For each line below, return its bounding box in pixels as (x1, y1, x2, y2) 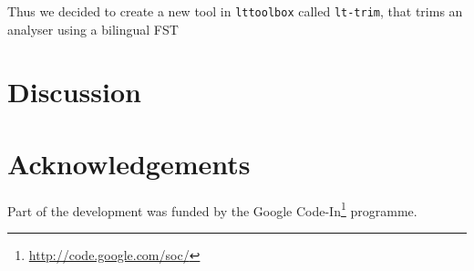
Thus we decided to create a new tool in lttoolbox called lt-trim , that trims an (7, 2, 463, 20)
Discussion (7, 73, 141, 110)
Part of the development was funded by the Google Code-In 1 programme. (7, 198, 417, 220)
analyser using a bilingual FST (7, 19, 179, 38)
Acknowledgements (7, 144, 251, 182)
